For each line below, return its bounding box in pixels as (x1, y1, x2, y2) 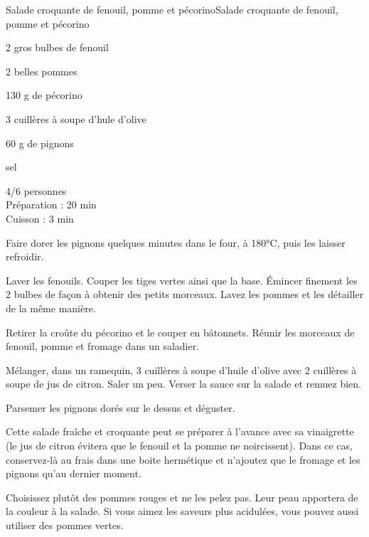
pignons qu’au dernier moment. (6, 466, 141, 481)
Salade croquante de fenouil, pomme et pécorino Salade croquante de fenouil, (6, 2, 338, 16)
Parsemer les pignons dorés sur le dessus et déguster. (6, 400, 235, 415)
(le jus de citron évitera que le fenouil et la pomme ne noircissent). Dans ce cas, (6, 438, 353, 453)
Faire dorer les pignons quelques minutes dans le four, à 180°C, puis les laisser (6, 235, 346, 250)
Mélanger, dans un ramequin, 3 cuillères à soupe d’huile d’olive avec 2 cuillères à (6, 362, 357, 377)
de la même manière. (6, 300, 96, 315)
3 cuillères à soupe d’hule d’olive (6, 111, 146, 126)
